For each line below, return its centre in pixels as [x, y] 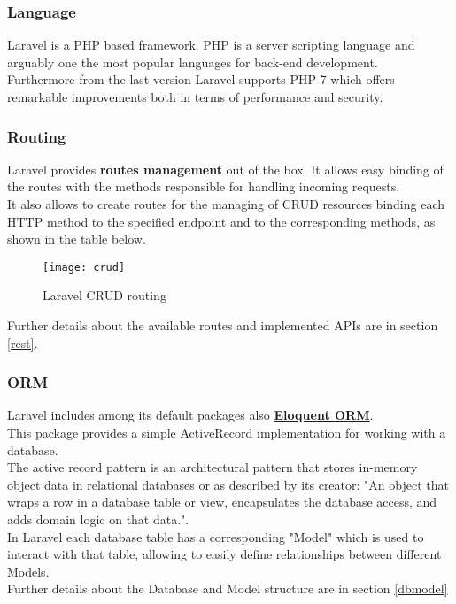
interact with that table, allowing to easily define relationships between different [224, 554]
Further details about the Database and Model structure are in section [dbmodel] [228, 589]
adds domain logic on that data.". [98, 519]
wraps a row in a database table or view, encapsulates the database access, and [222, 502]
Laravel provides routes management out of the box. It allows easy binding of [225, 169]
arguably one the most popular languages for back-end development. [193, 62]
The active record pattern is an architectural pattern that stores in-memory [213, 467]
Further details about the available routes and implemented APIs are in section [223, 325]
